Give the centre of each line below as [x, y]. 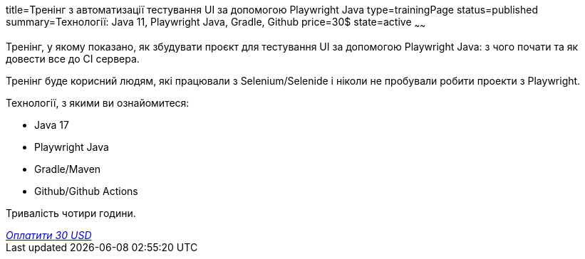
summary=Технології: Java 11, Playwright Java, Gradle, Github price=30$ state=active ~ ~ [216, 23]
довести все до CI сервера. [73, 58]
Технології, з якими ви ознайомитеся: [98, 102]
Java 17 [52, 125]
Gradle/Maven [68, 169]
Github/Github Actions [86, 191]
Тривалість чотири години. [71, 213]
